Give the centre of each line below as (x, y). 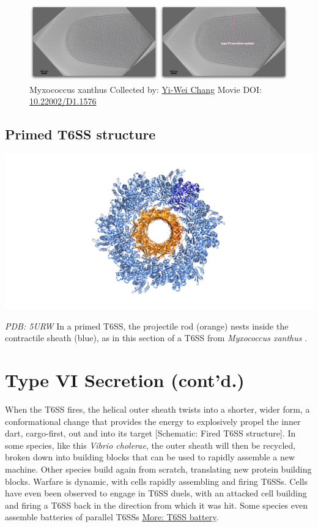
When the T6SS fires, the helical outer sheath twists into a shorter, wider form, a (157, 409)
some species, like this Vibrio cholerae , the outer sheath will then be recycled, (150, 445)
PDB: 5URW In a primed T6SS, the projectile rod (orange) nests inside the (147, 326)
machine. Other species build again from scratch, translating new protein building (158, 469)
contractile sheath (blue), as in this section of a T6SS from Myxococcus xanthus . (156, 338)
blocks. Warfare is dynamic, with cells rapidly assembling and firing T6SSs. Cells (156, 481)
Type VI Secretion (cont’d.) (125, 380)
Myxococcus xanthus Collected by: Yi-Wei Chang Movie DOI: (146, 89)
